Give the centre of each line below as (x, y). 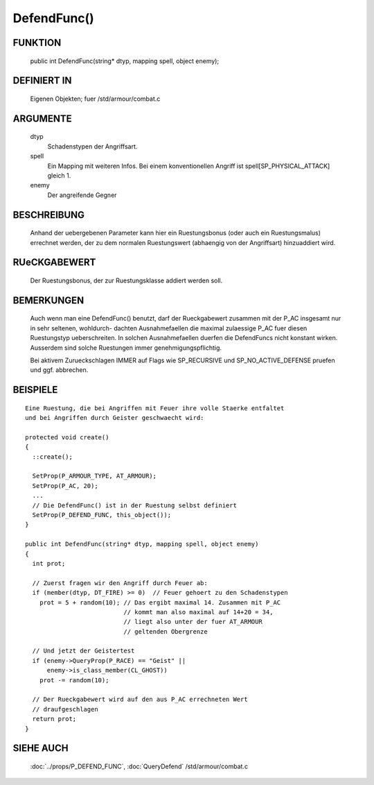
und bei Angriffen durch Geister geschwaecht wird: (115, 418)
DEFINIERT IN (42, 81)
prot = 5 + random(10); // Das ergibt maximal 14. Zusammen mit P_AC (160, 602)
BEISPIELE (35, 390)
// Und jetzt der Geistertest (83, 651)
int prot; (49, 563)
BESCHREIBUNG (49, 215)
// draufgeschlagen (65, 709)
